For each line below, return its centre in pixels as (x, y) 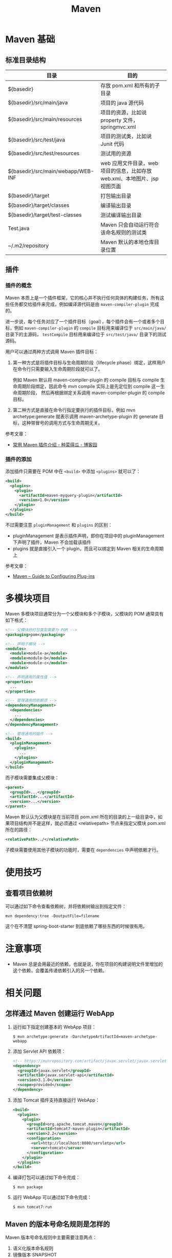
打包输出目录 (116, 196)
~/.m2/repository (28, 246)
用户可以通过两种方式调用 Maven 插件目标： (52, 352)
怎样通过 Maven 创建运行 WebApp (60, 1013)
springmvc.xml (118, 127)
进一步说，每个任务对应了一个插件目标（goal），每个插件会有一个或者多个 (83, 321)
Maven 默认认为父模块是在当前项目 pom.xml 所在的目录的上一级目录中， (82, 817)
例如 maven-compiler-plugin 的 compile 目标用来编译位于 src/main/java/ (90, 328)
